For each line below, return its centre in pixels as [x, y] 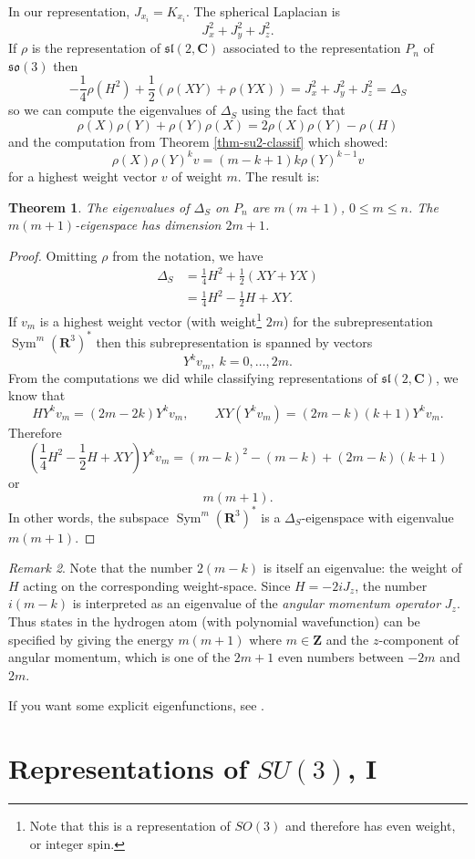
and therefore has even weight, [370, 826]
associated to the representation [312, 48]
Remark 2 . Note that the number [101, 568]
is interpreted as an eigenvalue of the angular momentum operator [257, 603]
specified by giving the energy [91, 639]
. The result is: [279, 176]
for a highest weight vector [83, 176]
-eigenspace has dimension [148, 225]
